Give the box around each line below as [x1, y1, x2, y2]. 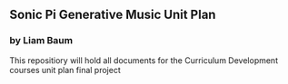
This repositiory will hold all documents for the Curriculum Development [9, 54, 279, 66]
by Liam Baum [9, 34, 74, 47]
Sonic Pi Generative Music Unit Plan [9, 7, 216, 23]
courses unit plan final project [9, 64, 121, 75]
